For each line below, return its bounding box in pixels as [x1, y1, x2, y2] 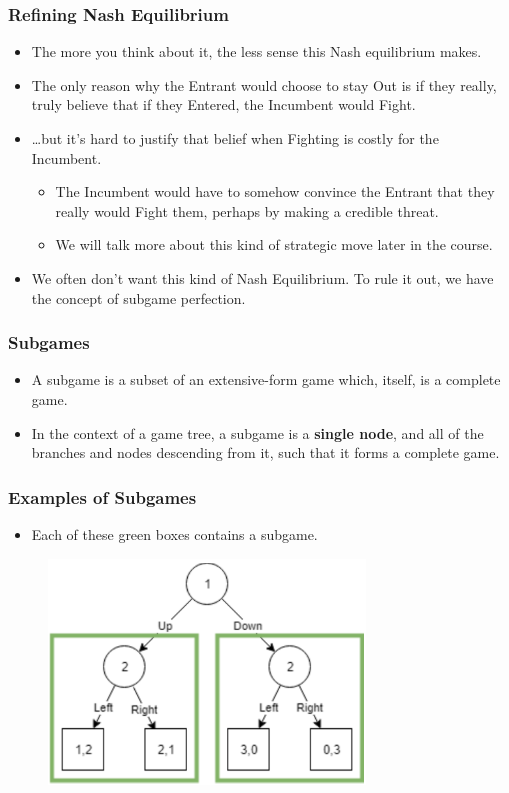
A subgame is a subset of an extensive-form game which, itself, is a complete [31, 369, 501, 390]
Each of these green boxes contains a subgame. [31, 523, 318, 544]
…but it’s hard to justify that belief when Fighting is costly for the [31, 128, 439, 148]
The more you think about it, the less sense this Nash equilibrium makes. [31, 41, 482, 62]
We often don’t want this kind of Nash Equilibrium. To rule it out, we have [31, 267, 494, 288]
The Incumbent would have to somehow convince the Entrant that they [55, 181, 495, 202]
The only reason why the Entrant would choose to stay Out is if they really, [31, 74, 497, 95]
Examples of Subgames [8, 484, 197, 509]
